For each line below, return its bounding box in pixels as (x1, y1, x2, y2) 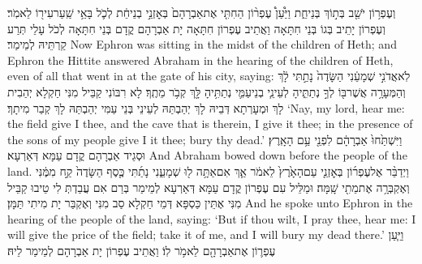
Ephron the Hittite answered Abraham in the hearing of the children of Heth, (7, 51, 394, 68)
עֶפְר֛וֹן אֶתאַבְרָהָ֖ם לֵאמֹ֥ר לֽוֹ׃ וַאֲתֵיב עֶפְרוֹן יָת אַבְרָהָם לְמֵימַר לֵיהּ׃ (7, 241, 276, 258)
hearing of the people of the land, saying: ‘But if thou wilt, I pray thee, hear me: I (7, 210, 416, 227)
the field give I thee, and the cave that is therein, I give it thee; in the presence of (7, 115, 413, 132)
